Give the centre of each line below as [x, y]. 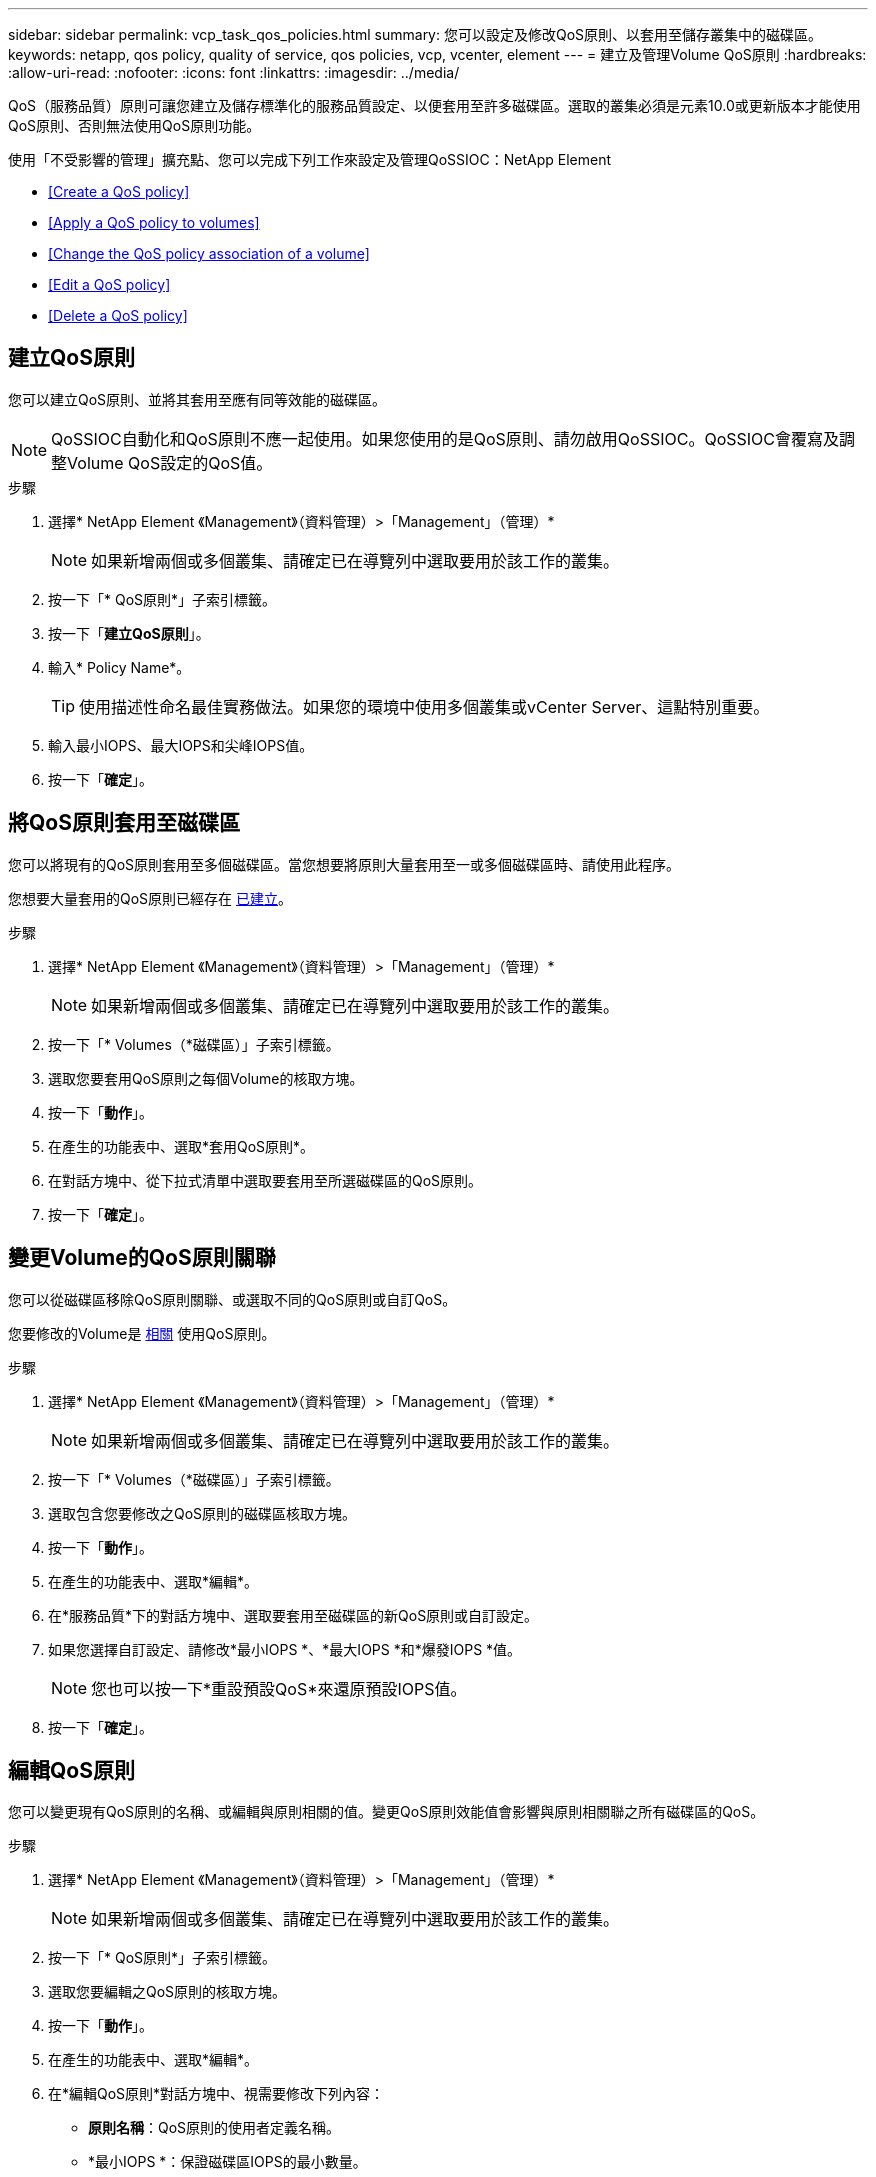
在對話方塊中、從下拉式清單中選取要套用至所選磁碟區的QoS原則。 [265, 1180]
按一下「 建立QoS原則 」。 [129, 633]
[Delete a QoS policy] [118, 315]
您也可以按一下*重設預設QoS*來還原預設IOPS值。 [279, 1688]
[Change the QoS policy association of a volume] [209, 253]
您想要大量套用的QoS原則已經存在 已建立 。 [150, 898]
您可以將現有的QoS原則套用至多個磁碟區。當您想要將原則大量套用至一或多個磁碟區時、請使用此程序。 [344, 864]
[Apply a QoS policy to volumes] [154, 222]
